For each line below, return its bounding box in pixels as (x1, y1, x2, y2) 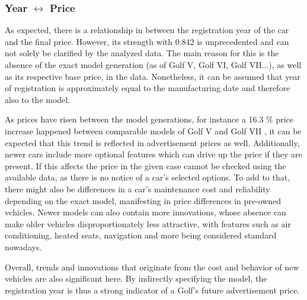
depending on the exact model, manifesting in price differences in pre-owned (5, 194, 282, 207)
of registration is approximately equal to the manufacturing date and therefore (5, 82, 290, 94)
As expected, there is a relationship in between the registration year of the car (5, 24, 289, 36)
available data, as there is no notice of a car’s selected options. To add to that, (5, 171, 290, 183)
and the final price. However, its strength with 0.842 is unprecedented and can (5, 35, 289, 47)
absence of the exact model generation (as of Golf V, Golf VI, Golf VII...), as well (5, 59, 302, 70)
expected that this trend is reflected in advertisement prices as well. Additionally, (5, 136, 300, 149)
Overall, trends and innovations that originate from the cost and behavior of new (5, 260, 299, 273)
